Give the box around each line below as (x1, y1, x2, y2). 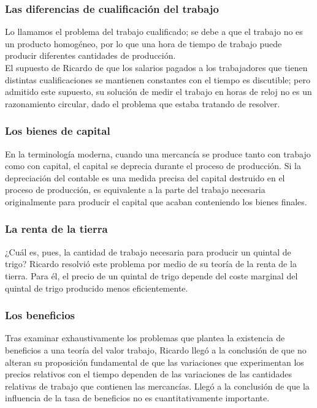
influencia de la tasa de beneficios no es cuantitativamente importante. (5, 391, 270, 404)
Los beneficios (5, 308, 75, 323)
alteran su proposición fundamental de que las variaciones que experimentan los (5, 355, 304, 368)
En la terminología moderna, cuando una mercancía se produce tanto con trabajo (5, 147, 311, 160)
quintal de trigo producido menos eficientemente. (5, 281, 188, 294)
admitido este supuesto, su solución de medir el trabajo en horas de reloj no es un (5, 85, 312, 98)
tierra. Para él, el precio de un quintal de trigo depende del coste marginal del (5, 269, 298, 282)
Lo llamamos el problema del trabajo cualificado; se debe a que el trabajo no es (5, 25, 303, 38)
